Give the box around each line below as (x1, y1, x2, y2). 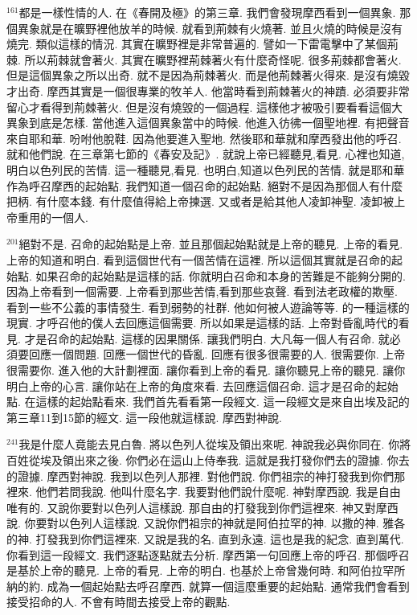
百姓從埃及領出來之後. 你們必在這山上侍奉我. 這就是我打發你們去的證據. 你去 (6, 452, 410, 469)
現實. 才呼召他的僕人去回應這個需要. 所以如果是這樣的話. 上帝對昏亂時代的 (6, 314, 399, 331)
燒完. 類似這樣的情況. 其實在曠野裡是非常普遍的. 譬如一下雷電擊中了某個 (6, 35, 387, 52)
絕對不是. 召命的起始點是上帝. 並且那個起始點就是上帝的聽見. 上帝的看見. (18, 236, 403, 252)
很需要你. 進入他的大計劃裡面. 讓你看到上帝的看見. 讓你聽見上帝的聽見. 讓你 (6, 362, 406, 379)
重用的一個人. (17, 208, 88, 225)
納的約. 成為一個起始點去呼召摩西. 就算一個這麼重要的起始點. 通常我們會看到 (6, 577, 410, 594)
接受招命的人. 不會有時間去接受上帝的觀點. (6, 593, 231, 610)
